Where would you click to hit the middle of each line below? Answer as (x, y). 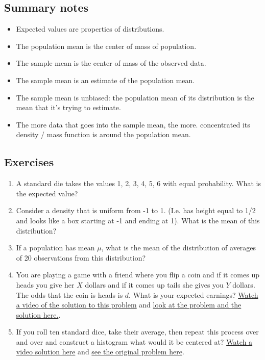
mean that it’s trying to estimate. (68, 107)
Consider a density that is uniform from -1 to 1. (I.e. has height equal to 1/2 (136, 210)
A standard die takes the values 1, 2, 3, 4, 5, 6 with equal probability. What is (138, 183)
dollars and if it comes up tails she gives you (154, 284)
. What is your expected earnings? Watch (194, 294)
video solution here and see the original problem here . (100, 352)
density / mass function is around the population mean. (103, 134)
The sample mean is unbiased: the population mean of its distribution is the (135, 97)
